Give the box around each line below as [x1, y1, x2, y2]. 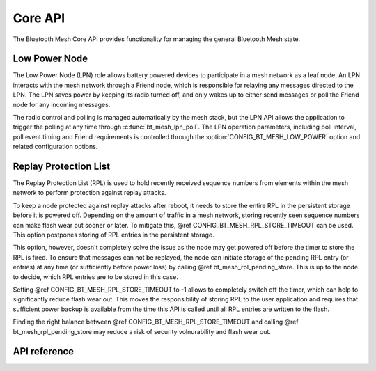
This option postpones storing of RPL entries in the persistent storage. [13, 230, 214, 239]
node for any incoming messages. [13, 100, 111, 109]
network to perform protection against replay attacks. [13, 189, 166, 197]
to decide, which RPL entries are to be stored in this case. [13, 272, 179, 281]
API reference [13, 345, 75, 358]
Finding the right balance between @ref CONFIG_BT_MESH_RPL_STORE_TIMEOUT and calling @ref [13, 317, 299, 326]
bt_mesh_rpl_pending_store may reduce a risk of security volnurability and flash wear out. [13, 327, 272, 336]
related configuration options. [13, 143, 98, 151]
